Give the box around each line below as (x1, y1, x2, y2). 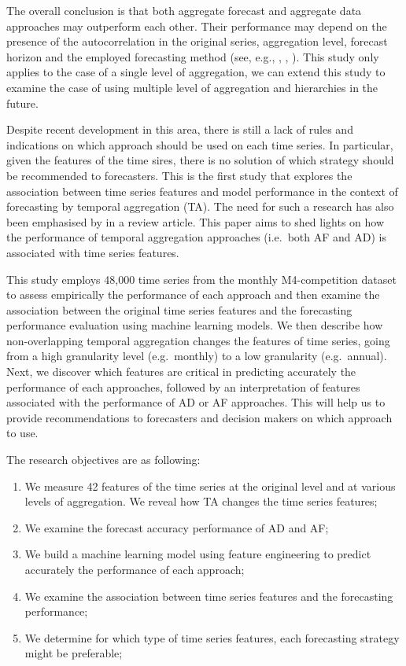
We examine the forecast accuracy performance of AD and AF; (24, 519, 329, 535)
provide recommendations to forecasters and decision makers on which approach (6, 409, 393, 425)
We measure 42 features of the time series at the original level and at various (24, 477, 396, 494)
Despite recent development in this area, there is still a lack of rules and (6, 121, 353, 138)
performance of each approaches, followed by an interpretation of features (6, 378, 360, 395)
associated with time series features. (6, 244, 179, 260)
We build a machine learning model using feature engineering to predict (24, 546, 371, 562)
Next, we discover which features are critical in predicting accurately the (6, 363, 356, 380)
